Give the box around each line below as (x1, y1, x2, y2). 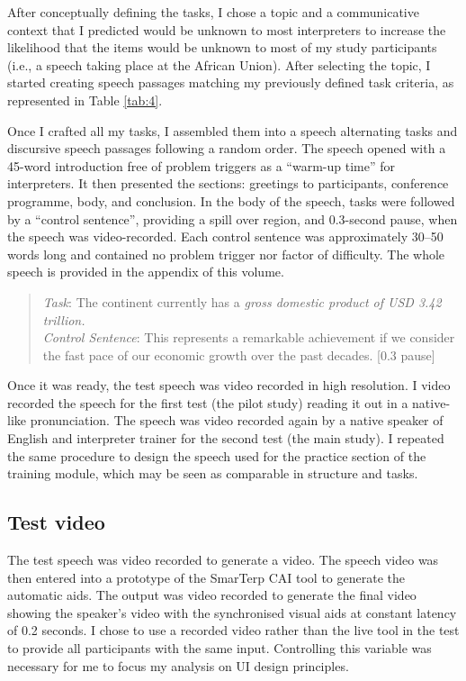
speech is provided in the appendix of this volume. (7, 262, 284, 281)
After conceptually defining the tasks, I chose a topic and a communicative (7, 3, 419, 21)
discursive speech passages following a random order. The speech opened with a (7, 139, 446, 158)
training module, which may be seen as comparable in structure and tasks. (7, 464, 418, 483)
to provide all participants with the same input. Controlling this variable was (7, 639, 432, 658)
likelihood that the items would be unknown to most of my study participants (7, 38, 437, 57)
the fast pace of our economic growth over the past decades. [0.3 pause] (42, 345, 435, 364)
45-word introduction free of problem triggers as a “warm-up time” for (7, 156, 395, 175)
